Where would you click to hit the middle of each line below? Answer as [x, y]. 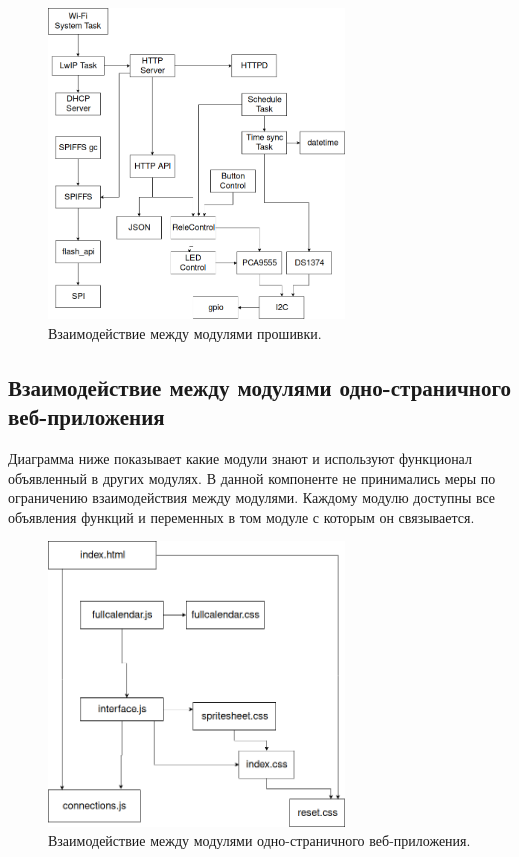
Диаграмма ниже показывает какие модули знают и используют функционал [240, 458]
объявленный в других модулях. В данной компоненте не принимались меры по [252, 477]
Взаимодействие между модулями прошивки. [185, 332]
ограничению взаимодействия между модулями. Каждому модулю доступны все [252, 497]
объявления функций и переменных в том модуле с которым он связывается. [241, 516]
